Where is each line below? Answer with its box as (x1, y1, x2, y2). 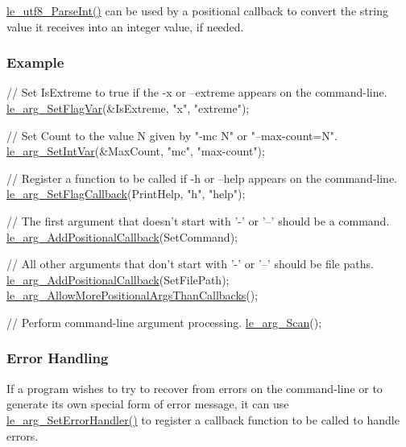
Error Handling (6, 348, 109, 368)
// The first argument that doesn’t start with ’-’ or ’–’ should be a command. (6, 212, 390, 229)
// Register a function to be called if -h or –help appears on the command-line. (6, 169, 398, 186)
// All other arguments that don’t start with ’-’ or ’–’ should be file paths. (6, 255, 374, 272)
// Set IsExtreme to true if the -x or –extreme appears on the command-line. (6, 84, 387, 101)
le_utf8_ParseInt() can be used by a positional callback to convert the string (6, 2, 388, 19)
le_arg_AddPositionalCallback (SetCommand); (6, 228, 238, 245)
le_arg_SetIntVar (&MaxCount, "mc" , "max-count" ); (6, 143, 265, 159)
